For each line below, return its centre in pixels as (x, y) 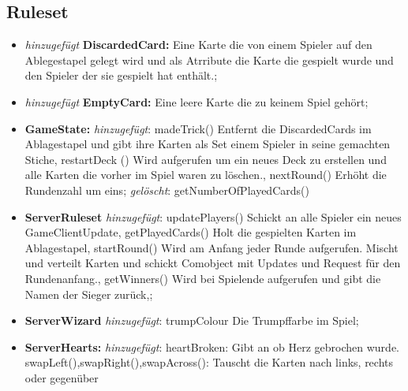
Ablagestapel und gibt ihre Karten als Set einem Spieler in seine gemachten (208, 144)
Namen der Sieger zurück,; (89, 294)
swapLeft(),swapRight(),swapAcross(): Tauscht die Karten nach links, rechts (209, 362)
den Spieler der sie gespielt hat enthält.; (121, 75)
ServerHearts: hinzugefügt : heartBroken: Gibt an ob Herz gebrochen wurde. (212, 346)
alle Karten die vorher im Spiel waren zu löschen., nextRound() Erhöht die (206, 175)
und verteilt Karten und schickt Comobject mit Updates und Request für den (213, 263)
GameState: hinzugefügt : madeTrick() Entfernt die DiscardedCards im (198, 128)
